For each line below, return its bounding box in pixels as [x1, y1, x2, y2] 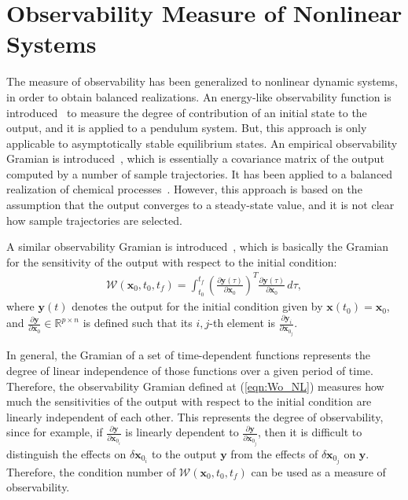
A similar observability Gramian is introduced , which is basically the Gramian [6, 238, 389, 255]
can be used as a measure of [251, 463, 386, 480]
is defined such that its [83, 314, 193, 331]
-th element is [209, 314, 275, 331]
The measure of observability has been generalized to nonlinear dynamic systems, [6, 73, 398, 90]
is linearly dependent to [125, 424, 239, 440]
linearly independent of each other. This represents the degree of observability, [6, 408, 384, 425]
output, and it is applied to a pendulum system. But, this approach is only [6, 119, 367, 136]
